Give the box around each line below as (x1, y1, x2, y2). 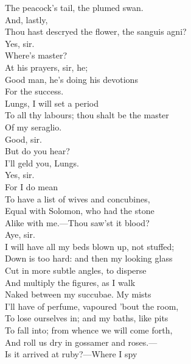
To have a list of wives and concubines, (5, 192, 150, 205)
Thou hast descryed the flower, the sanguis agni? (5, 25, 187, 38)
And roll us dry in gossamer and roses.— (5, 335, 158, 348)
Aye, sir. (5, 228, 35, 241)
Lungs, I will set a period (5, 96, 99, 109)
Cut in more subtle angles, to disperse (5, 264, 147, 277)
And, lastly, (5, 13, 48, 26)
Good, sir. (5, 132, 42, 145)
